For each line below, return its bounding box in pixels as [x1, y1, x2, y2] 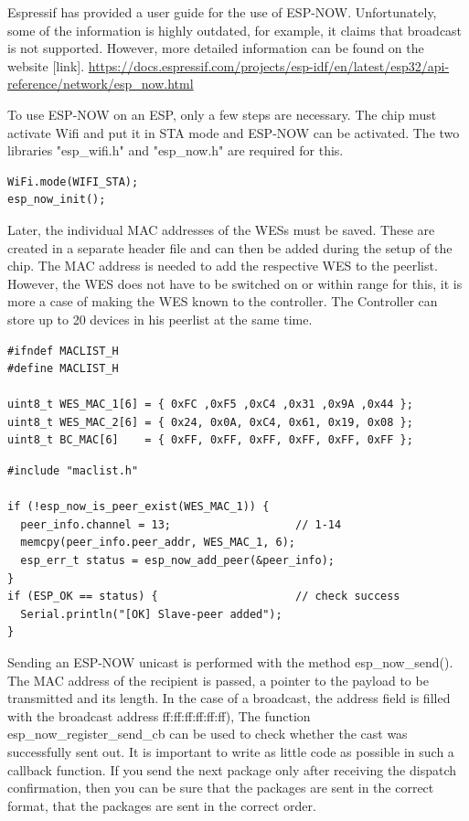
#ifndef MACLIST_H [7, 344, 119, 357]
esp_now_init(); [7, 193, 106, 207]
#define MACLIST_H [7, 362, 119, 376]
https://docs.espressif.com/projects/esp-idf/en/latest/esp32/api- [88, 56, 450, 75]
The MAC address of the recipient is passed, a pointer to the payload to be [7, 670, 429, 689]
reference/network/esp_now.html [7, 74, 194, 93]
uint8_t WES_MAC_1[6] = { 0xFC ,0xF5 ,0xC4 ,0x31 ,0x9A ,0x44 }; [7, 398, 413, 411]
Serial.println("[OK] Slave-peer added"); [20, 607, 282, 621]
